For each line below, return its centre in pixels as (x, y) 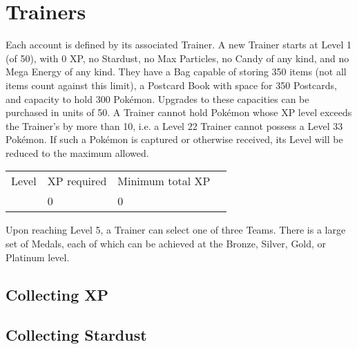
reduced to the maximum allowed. (77, 152)
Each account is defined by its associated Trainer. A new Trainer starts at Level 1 (179, 45)
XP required (77, 181)
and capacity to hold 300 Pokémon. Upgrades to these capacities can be (157, 98)
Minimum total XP (164, 181)
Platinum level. (38, 257)
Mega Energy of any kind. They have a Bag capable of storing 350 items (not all (176, 72)
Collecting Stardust (76, 335)
